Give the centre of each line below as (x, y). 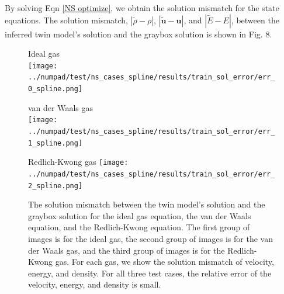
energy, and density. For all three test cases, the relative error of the (150, 273)
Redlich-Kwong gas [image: (78, 162)
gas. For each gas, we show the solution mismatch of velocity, (164, 262)
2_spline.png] (56, 186)
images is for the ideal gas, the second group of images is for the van (150, 239)
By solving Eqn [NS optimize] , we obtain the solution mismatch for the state (142, 8)
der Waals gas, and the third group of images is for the (127, 250)
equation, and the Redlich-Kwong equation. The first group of (139, 227)
